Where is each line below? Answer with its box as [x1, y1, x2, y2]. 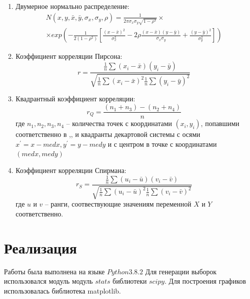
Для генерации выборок [145, 266, 217, 276]
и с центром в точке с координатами [107, 138, 217, 149]
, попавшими [201, 118, 240, 128]
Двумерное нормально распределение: [15, 1, 130, 11]
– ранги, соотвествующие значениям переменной [45, 199, 191, 209]
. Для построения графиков [164, 276, 246, 286]
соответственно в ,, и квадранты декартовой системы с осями [15, 129, 200, 139]
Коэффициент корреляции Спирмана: [15, 165, 127, 175]
